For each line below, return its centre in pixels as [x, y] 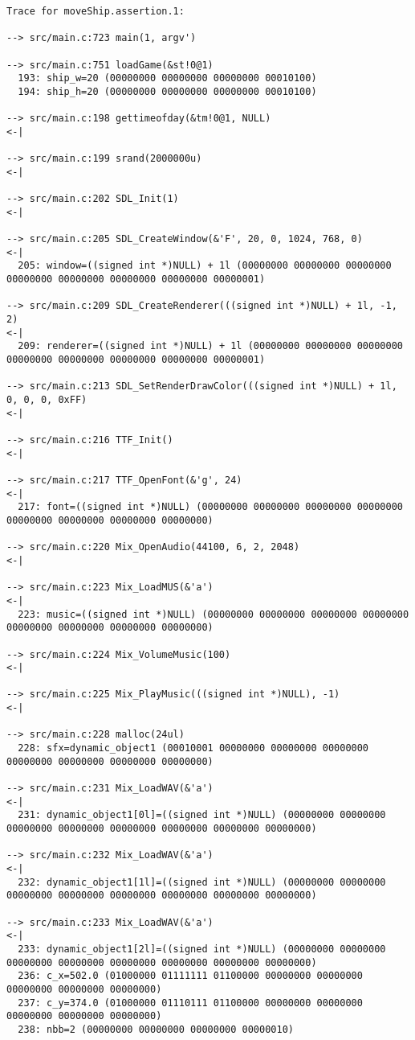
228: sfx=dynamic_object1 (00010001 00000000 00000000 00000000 [193, 748]
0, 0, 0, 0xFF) [47, 400]
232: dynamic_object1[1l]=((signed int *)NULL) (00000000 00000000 [202, 882]
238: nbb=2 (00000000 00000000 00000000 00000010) [156, 1029]
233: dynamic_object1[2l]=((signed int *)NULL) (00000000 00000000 [202, 949]
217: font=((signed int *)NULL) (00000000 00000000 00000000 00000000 [210, 507]
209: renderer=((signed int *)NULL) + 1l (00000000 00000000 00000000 [210, 346]
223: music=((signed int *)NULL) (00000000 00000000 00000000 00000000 [214, 614]
